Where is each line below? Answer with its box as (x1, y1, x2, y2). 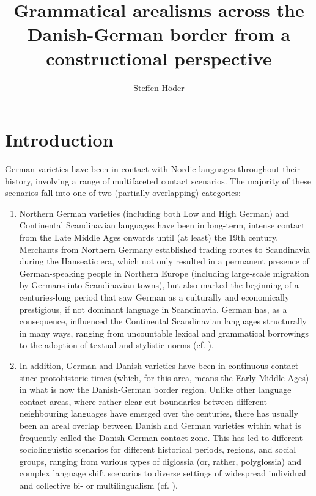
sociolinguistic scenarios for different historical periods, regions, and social (19, 443, 296, 456)
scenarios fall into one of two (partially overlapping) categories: (5, 186, 241, 199)
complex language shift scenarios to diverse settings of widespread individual (19, 467, 306, 480)
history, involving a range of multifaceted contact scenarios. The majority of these (5, 174, 311, 187)
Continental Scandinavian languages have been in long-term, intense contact (19, 219, 305, 232)
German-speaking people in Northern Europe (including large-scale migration (19, 266, 309, 279)
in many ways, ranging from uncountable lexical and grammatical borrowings (19, 326, 309, 339)
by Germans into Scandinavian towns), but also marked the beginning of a (19, 279, 299, 291)
